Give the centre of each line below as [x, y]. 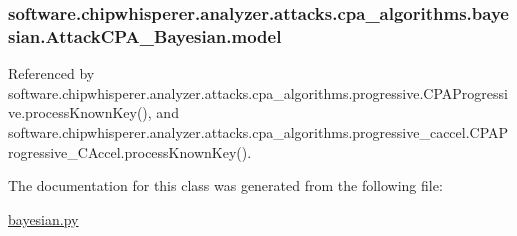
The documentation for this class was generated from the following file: [225, 185]
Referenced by [51, 73]
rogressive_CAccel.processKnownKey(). [130, 151]
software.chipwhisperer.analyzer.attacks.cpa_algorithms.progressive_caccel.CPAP [258, 131]
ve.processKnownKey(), [80, 112]
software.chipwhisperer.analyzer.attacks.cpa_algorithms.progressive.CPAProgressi [258, 92]
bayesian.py [43, 218]
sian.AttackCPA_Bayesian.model [145, 35]
